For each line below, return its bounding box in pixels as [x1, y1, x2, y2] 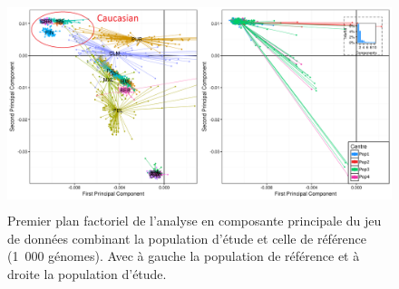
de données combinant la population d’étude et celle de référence [7, 228, 367, 247]
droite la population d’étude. [7, 264, 167, 283]
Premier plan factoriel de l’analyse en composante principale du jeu [7, 210, 382, 229]
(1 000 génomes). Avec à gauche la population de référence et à [7, 246, 360, 265]
